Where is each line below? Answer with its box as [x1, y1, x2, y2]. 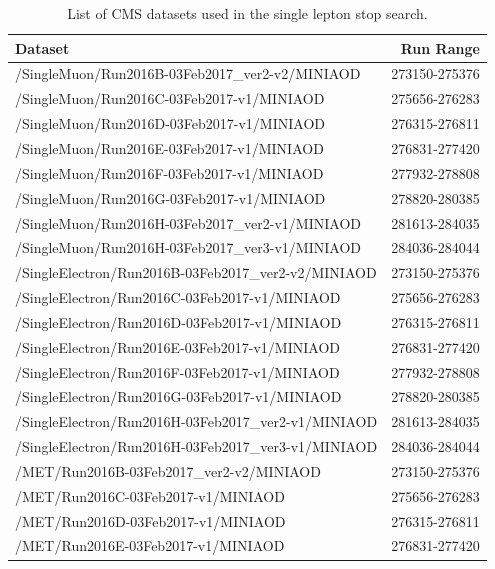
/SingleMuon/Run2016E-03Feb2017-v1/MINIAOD [15, 137, 324, 158]
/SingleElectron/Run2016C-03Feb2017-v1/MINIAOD [15, 287, 341, 308]
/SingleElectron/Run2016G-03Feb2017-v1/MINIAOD [15, 386, 342, 407]
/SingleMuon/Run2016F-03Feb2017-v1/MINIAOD [15, 162, 324, 183]
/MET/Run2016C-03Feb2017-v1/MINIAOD [15, 485, 285, 506]
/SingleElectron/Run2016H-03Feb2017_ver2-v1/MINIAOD [15, 411, 378, 432]
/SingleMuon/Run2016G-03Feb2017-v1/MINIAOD [15, 187, 326, 208]
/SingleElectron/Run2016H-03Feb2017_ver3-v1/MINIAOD [15, 436, 378, 457]
